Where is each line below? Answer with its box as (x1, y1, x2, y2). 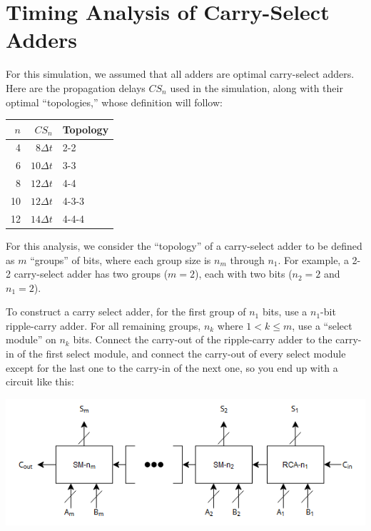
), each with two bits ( (195, 266, 293, 281)
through (230, 252, 265, 267)
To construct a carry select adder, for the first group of (6, 304, 246, 319)
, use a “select (292, 318, 352, 333)
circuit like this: (6, 374, 74, 389)
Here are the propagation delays (6, 80, 146, 95)
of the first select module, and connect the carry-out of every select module (17, 346, 346, 361)
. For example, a (278, 252, 349, 267)
